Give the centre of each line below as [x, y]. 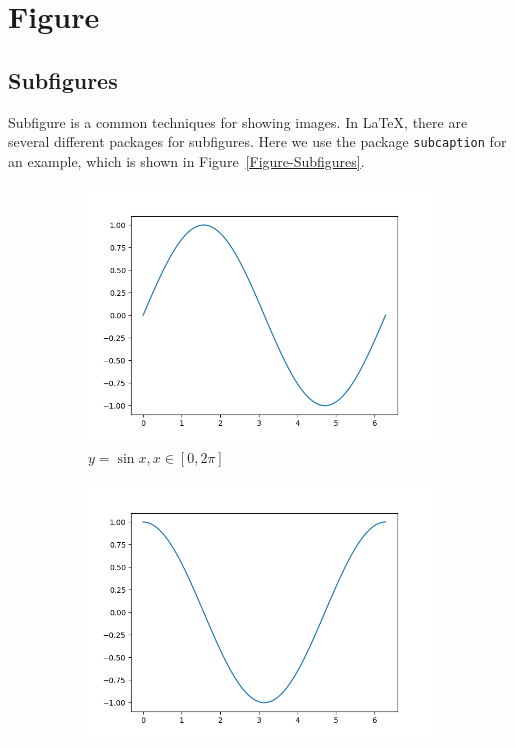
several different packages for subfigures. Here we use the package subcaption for [257, 141]
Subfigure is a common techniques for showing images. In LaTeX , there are [238, 121]
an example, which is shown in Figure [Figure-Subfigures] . [186, 160]
